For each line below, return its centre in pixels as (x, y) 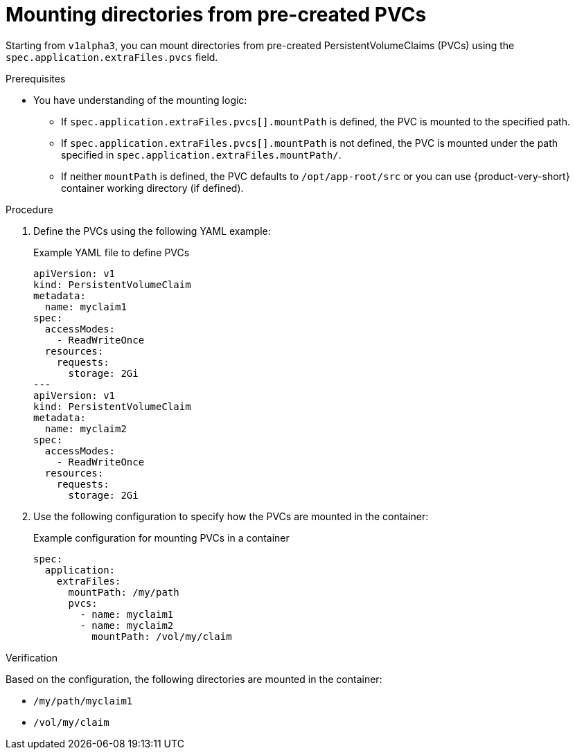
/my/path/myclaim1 (83, 701)
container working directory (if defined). (152, 188)
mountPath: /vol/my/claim (162, 636)
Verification (32, 657)
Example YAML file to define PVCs (112, 252)
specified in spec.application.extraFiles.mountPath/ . (201, 154)
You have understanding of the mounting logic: (140, 100)
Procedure (29, 209)
